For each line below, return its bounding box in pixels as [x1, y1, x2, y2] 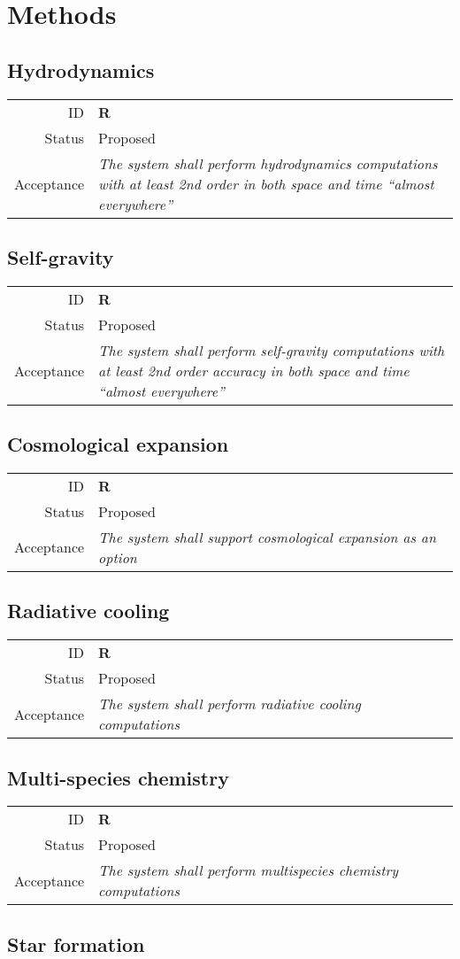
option [98, 546, 137, 568]
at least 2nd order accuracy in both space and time [98, 360, 410, 381]
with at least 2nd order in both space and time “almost [98, 173, 434, 194]
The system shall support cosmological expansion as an [98, 526, 436, 547]
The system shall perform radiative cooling [98, 693, 361, 715]
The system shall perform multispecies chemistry [98, 860, 398, 881]
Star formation [7, 930, 145, 957]
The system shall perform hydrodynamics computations [98, 152, 438, 174]
